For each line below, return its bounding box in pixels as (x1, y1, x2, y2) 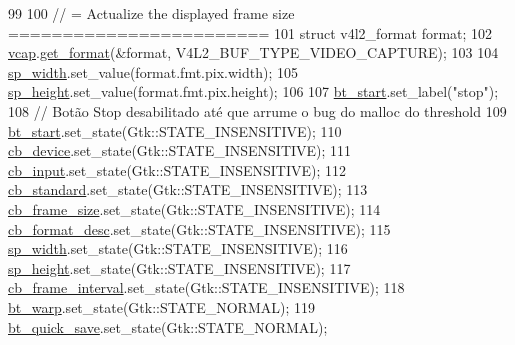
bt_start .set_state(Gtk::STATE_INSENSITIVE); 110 (8, 120, 342, 141)
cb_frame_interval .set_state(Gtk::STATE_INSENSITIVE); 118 (8, 277, 405, 298)
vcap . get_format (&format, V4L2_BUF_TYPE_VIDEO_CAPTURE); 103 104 (8, 42, 499, 63)
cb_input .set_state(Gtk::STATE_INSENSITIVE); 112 (8, 159, 347, 180)
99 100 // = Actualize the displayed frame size (8, 3, 295, 23)
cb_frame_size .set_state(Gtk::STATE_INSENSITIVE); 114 (8, 198, 381, 219)
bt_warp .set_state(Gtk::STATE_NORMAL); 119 (8, 296, 315, 317)
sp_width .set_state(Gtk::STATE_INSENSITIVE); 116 (8, 238, 348, 259)
